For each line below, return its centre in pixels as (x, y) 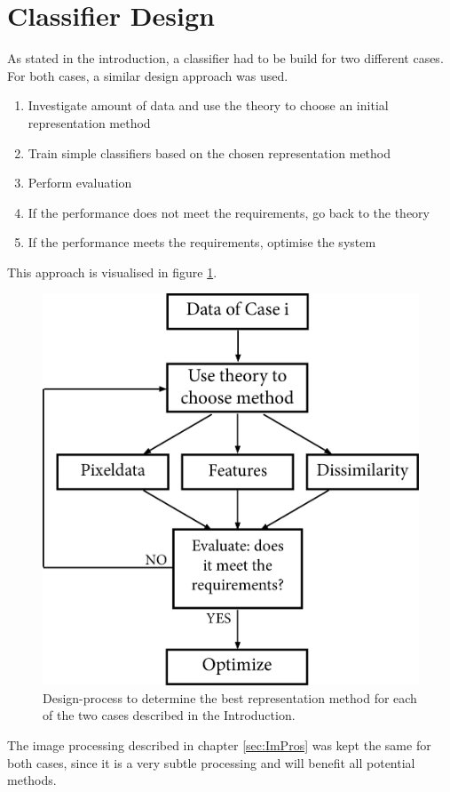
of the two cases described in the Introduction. (169, 715)
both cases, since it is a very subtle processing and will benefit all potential (211, 762)
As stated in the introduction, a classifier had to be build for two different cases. (225, 58)
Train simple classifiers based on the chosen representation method (209, 152)
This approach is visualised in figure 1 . (112, 272)
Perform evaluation (80, 183)
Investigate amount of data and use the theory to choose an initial (208, 105)
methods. (32, 780)
